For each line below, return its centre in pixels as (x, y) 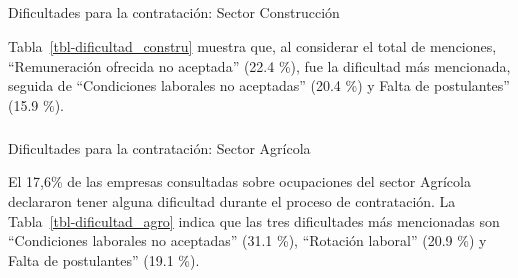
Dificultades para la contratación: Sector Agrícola (159, 147)
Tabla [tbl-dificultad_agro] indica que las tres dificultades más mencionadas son (254, 220)
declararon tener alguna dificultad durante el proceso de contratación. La (232, 200)
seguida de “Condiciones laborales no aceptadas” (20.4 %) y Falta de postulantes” (259, 85)
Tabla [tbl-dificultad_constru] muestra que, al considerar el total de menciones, (252, 45)
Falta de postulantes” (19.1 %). (104, 259)
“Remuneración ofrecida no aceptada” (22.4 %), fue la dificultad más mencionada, (259, 65)
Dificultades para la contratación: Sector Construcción (174, 12)
